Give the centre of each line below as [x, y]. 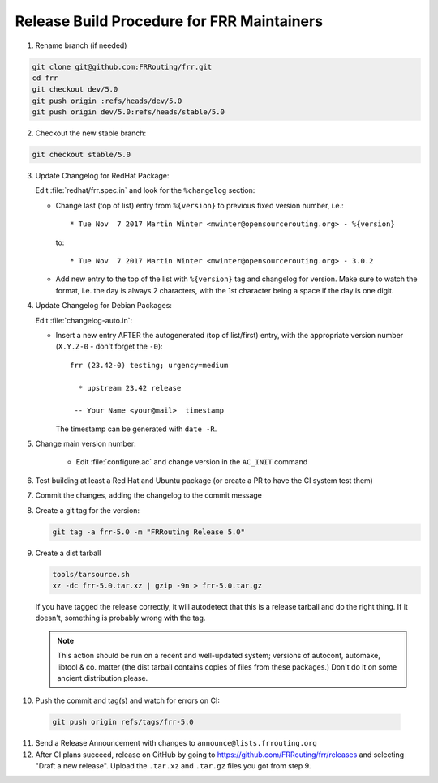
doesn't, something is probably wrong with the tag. [120, 618]
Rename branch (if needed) [81, 45]
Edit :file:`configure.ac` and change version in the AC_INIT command [192, 462]
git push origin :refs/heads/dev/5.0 [107, 101]
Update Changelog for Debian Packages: [103, 306]
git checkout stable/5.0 [82, 155]
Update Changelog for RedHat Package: [102, 176]
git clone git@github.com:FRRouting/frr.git [122, 66]
